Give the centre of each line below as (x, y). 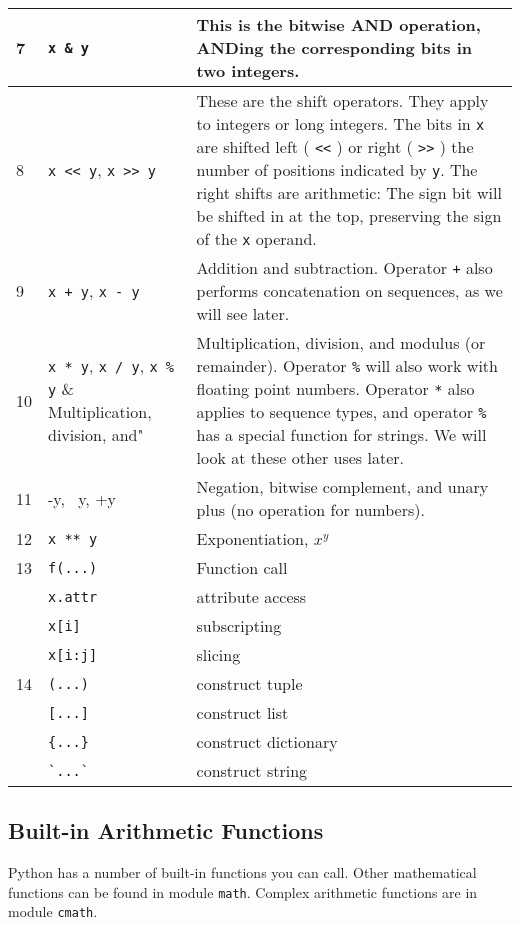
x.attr (73, 596)
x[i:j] (73, 654)
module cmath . (53, 911)
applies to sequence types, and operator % (341, 411)
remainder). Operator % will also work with (347, 365)
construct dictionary (267, 741)
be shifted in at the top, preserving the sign (349, 215)
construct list (242, 712)
